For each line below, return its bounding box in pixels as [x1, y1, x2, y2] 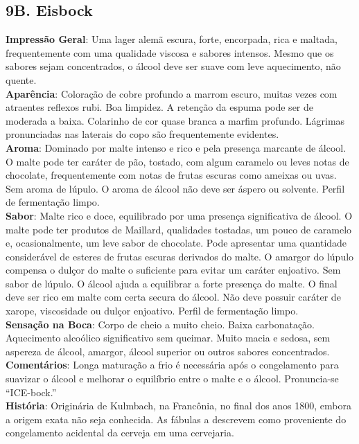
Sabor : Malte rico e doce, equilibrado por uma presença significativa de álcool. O [6, 208, 353, 222]
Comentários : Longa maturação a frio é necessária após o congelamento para [6, 357, 339, 372]
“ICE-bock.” [6, 384, 57, 399]
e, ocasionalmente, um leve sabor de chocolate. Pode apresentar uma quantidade [6, 236, 347, 250]
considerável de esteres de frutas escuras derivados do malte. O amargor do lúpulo [6, 249, 354, 263]
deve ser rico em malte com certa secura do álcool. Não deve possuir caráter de [6, 290, 341, 304]
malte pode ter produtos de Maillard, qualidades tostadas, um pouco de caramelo [6, 222, 352, 236]
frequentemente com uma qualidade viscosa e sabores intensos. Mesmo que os [6, 45, 334, 60]
